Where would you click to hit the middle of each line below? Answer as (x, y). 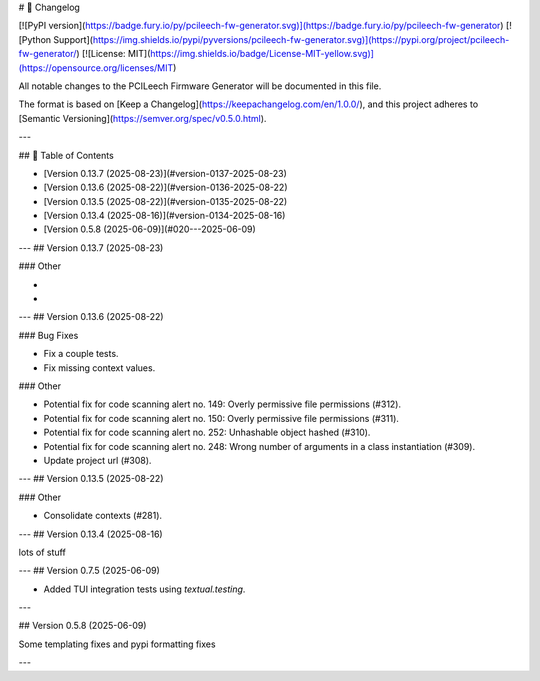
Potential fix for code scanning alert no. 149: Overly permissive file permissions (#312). (222, 404)
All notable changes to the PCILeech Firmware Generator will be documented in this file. (200, 86)
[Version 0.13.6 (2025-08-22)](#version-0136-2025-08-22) (166, 187)
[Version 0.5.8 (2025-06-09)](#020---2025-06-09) (150, 229)
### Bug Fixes (48, 335)
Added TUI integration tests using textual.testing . (144, 589)
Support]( (73, 39)
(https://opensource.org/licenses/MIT (96, 67)
